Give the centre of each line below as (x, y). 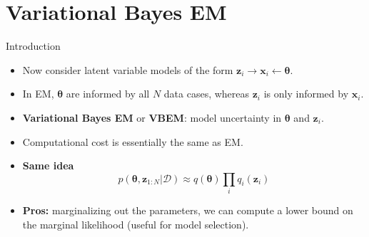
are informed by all (108, 94)
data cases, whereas (207, 94)
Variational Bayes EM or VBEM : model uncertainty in (152, 117)
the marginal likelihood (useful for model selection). (136, 224)
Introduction (33, 46)
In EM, (38, 94)
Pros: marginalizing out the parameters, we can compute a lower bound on (188, 210)
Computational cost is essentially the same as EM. (133, 141)
